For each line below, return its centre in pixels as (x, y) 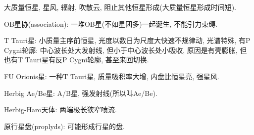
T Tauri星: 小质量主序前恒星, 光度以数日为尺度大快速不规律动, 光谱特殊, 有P (127, 40)
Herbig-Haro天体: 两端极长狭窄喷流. (60, 110)
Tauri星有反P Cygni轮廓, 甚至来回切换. (87, 60)
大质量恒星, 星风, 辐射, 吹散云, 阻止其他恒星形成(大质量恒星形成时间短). (120, 7)
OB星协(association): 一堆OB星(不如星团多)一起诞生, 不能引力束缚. (111, 23)
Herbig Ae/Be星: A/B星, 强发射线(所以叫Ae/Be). (81, 93)
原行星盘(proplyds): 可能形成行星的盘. (64, 126)
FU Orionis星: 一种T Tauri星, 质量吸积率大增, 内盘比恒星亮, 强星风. (112, 76)
